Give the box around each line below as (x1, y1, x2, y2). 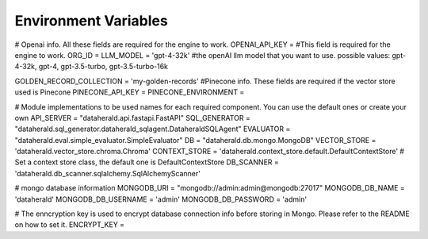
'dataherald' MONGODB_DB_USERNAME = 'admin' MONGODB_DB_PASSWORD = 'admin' (14, 195, 308, 204)
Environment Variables (14, 12, 168, 29)
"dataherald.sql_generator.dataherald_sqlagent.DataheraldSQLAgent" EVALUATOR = (14, 124, 291, 134)
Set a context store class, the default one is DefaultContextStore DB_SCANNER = (14, 157, 279, 167)
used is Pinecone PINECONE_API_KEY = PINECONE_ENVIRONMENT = (14, 87, 245, 97)
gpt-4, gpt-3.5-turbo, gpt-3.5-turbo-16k (38, 62, 169, 71)
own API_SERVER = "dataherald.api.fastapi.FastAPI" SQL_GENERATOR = (14, 113, 251, 122)
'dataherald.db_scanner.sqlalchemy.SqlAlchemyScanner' (14, 168, 201, 178)
